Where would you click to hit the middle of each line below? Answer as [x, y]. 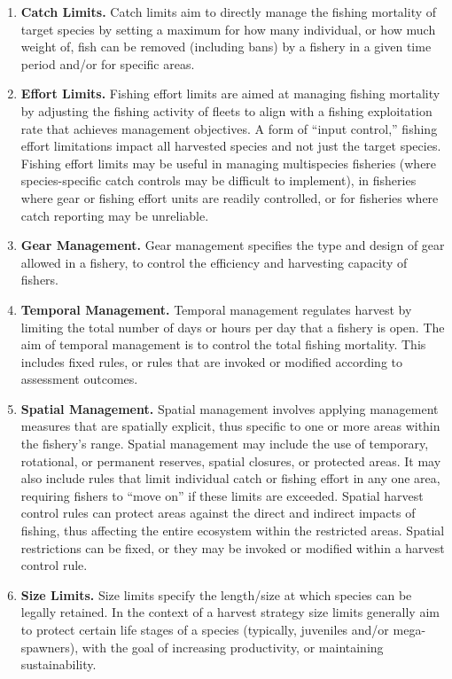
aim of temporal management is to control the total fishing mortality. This [223, 344]
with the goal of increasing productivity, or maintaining [233, 647]
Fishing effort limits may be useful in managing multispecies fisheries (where [229, 163]
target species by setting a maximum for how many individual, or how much [228, 29]
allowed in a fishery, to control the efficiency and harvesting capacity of [214, 262]
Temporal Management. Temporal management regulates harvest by [216, 309]
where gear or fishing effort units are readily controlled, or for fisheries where [230, 197]
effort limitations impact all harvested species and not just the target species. [231, 146]
